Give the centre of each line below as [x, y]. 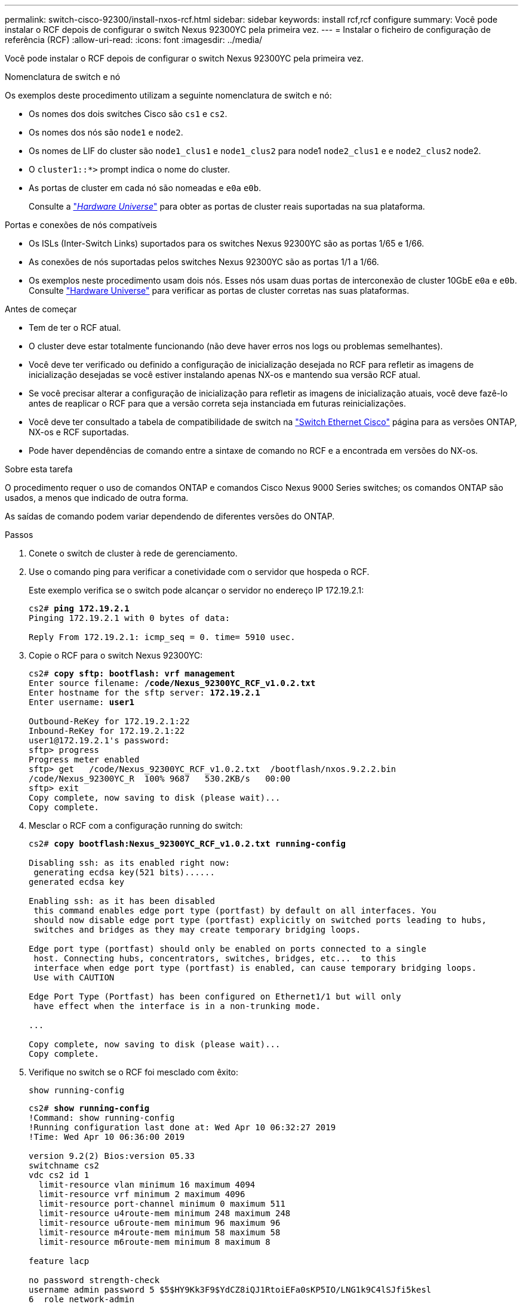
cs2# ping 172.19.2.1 [79, 608]
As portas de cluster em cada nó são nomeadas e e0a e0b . [145, 188]
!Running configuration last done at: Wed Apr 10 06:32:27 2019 [182, 1127]
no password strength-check [94, 1280]
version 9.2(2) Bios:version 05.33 [112, 1156]
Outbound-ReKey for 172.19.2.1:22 [109, 721]
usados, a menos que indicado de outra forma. [97, 498]
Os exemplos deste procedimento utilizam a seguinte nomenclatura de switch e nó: [168, 95]
